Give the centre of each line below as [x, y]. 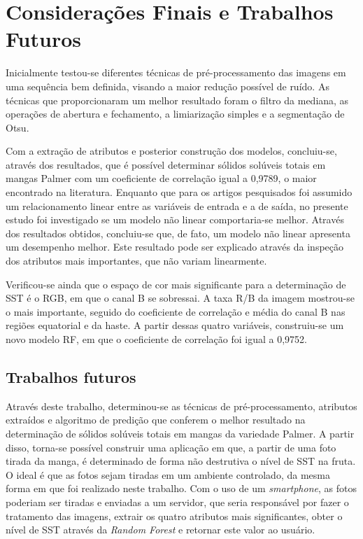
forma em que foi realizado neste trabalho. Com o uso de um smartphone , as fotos [181, 488]
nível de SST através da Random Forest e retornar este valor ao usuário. [161, 530]
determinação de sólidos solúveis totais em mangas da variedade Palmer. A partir [180, 433]
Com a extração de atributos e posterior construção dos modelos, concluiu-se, [171, 151]
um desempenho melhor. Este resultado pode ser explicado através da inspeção [175, 247]
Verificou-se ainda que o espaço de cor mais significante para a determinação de [176, 284]
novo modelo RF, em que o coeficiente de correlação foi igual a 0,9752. [156, 339]
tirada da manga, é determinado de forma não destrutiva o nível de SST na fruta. [181, 461]
